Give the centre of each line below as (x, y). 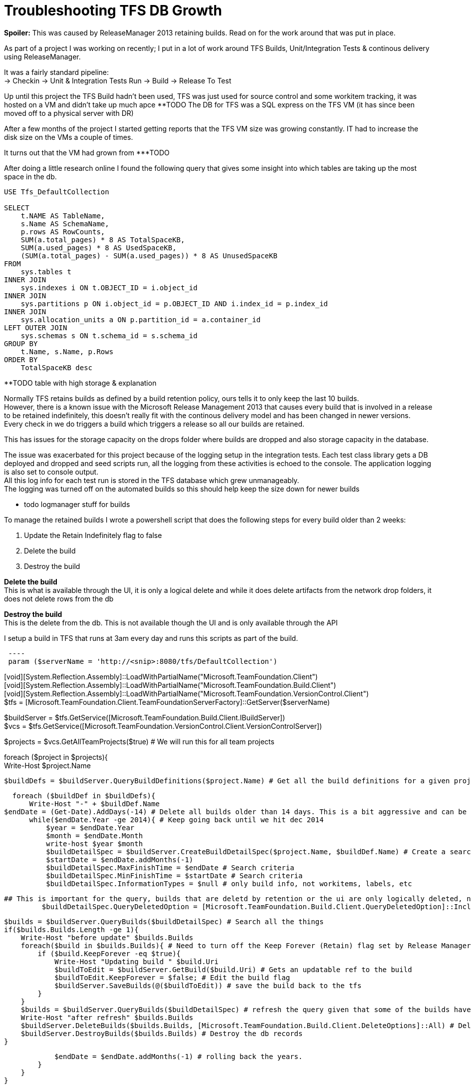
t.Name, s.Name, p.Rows (67, 351)
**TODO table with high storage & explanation (80, 383)
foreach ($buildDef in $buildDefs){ (84, 796)
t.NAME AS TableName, (63, 216)
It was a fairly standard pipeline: (56, 72)
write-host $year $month (95, 843)
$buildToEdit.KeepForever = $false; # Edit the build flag (172, 977)
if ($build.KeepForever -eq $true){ (109, 953)
